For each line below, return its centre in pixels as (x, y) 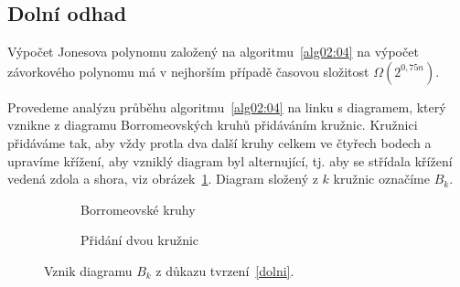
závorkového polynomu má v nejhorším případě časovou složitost (188, 71)
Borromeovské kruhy (138, 209)
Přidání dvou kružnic (140, 240)
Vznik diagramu (88, 270)
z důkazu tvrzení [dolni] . (225, 270)
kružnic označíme (381, 179)
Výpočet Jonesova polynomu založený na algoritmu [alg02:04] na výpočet (213, 52)
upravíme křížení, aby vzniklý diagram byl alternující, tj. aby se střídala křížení (230, 160)
